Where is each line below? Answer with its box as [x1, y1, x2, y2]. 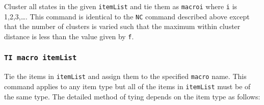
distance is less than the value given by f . [4, 31, 134, 41]
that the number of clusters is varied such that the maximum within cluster [4, 21, 241, 32]
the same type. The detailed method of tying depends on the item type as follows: [4, 91, 260, 101]
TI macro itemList [4, 54, 77, 62]
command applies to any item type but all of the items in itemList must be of [4, 81, 251, 91]
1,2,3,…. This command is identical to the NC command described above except [4, 11, 250, 21]
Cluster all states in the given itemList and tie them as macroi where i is [4, 1, 237, 11]
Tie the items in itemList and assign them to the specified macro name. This [4, 71, 247, 82]
